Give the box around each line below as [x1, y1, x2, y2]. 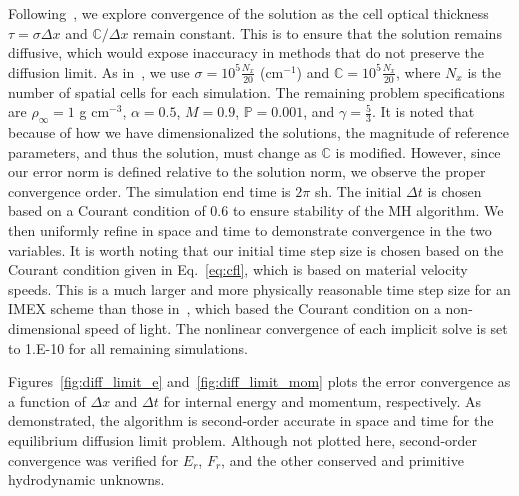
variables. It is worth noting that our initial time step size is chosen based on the [8, 239, 504, 260]
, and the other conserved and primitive [221, 449, 464, 470]
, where [396, 61, 441, 82]
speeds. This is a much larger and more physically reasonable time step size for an [8, 278, 511, 299]
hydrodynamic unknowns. [8, 469, 165, 490]
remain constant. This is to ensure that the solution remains [133, 22, 502, 43]
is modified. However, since [335, 141, 501, 162]
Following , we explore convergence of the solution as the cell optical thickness [8, 3, 489, 23]
